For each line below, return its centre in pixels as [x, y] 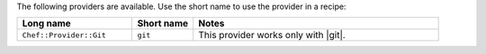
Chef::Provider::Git [64, 35]
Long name [46, 24]
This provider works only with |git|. [272, 35]
